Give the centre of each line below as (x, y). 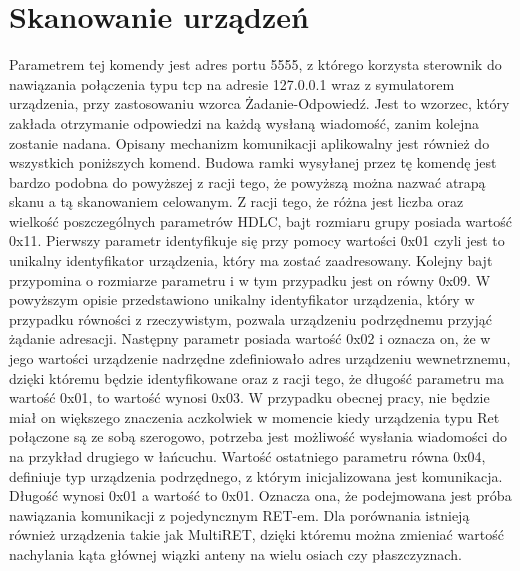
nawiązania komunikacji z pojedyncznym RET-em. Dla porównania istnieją (239, 514)
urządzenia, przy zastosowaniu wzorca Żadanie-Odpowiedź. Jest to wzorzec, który (259, 103)
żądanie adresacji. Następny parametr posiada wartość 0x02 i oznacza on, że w (250, 338)
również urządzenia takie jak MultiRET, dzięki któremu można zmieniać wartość (256, 534)
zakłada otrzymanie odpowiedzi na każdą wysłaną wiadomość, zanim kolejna (244, 122)
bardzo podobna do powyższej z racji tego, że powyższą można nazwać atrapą (247, 181)
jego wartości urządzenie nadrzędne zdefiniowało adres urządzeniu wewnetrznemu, (260, 358)
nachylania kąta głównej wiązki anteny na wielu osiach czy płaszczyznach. (235, 553)
